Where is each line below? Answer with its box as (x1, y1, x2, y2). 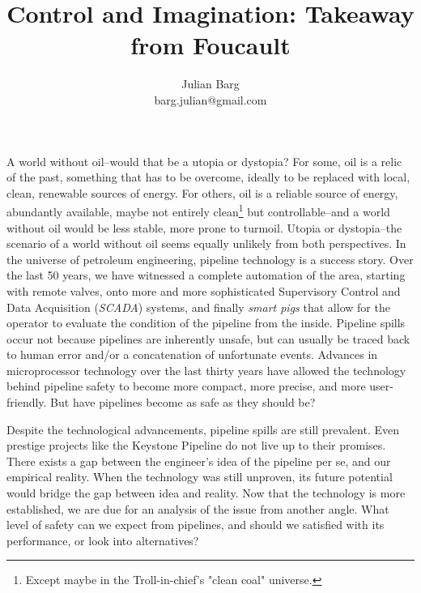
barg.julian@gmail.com (154, 91, 267, 108)
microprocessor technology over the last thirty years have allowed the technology (6, 361, 406, 378)
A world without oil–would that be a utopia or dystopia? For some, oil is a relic (6, 152, 402, 169)
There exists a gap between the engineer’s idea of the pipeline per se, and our (6, 452, 391, 469)
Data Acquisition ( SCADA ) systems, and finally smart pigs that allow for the (6, 298, 390, 315)
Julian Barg (181, 75, 240, 92)
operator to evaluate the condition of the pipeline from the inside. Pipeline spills (6, 314, 406, 331)
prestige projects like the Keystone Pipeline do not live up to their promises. (6, 437, 386, 454)
